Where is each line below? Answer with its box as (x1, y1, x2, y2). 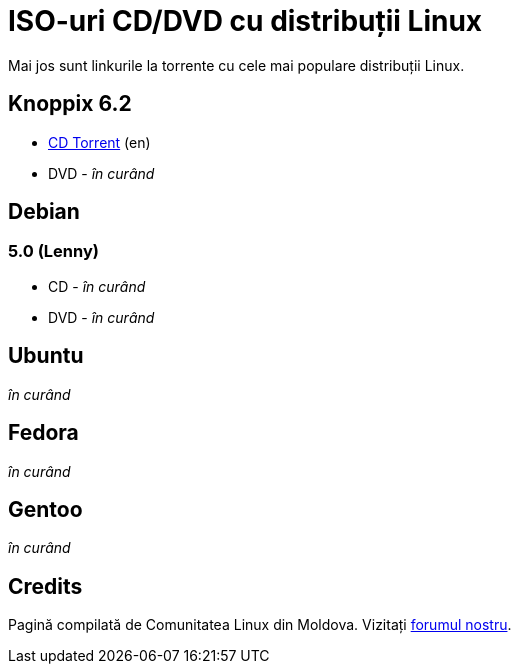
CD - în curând (48, 277, 146, 295)
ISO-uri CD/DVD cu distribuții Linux (8, 4, 483, 38)
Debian (8, 199, 80, 225)
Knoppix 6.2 (8, 91, 132, 117)
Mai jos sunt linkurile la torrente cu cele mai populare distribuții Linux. (8, 56, 465, 74)
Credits (8, 573, 83, 599)
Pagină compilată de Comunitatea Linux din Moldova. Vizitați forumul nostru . (8, 616, 512, 634)
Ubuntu (8, 343, 84, 369)
